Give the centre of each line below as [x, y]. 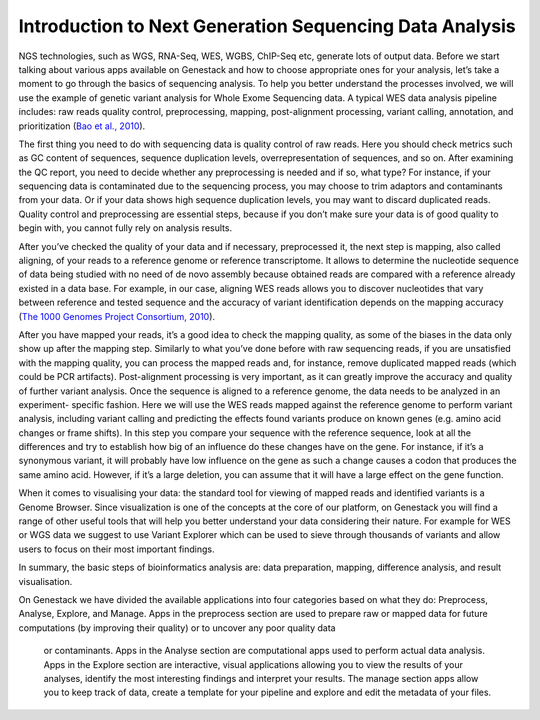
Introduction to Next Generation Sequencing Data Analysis [267, 26]
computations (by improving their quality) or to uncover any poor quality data [177, 627]
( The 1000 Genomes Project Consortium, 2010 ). [116, 316]
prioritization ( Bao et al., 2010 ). [82, 126]
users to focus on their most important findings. [116, 549]
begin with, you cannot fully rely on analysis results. [125, 228]
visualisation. [45, 581]
